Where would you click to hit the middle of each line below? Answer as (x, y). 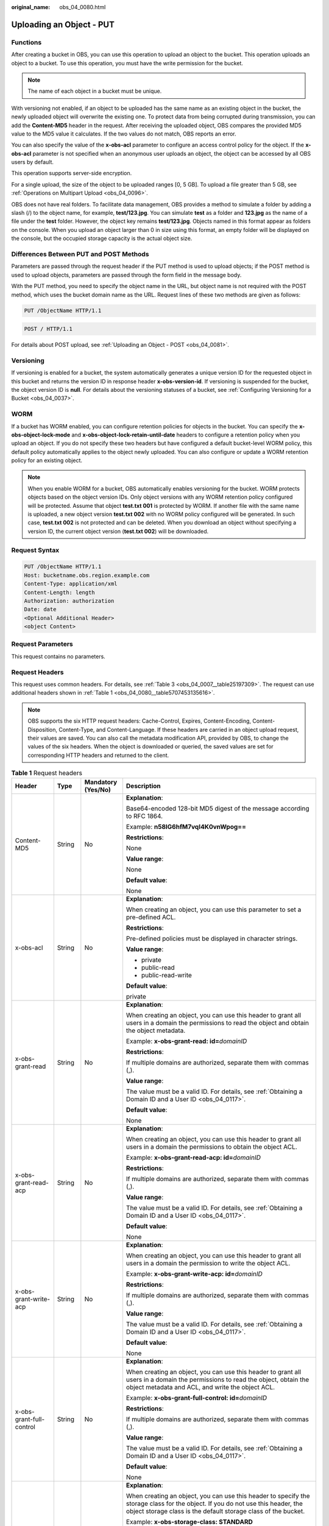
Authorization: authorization (69, 601)
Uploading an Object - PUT (63, 24)
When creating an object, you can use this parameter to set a (214, 909)
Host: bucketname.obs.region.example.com (87, 575)
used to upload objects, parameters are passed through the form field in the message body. (126, 275)
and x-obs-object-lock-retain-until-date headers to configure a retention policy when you (186, 435)
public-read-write (166, 975)
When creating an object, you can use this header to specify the (218, 1496)
